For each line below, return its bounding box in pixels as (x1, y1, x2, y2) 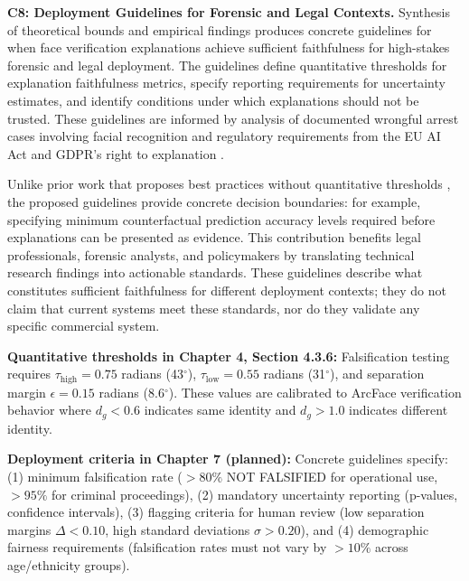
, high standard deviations (105, 520, 250, 539)
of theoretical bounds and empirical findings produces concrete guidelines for (7, 20, 432, 39)
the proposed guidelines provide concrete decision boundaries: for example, (7, 192, 421, 211)
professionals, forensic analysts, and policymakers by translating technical (7, 245, 415, 264)
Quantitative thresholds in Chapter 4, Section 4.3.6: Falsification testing (7, 346, 450, 365)
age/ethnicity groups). (7, 555, 130, 574)
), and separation (329, 364, 425, 383)
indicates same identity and (144, 400, 296, 419)
